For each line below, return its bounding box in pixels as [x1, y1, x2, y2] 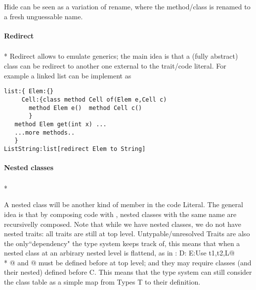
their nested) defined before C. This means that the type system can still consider [4, 267, 252, 277]
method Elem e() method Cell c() [29, 104, 142, 111]
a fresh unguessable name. [4, 11, 83, 21]
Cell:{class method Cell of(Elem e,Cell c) [21, 96, 167, 103]
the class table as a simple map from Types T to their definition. [4, 277, 201, 287]
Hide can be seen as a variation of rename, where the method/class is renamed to [4, 1, 251, 11]
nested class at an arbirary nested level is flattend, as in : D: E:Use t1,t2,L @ [4, 248, 235, 258]
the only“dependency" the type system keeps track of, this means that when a [4, 238, 240, 248]
